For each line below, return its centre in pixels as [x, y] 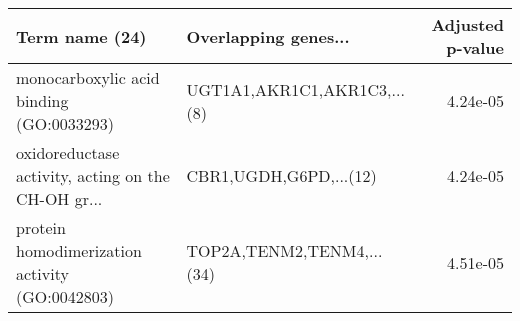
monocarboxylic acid [88, 77]
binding [42, 100]
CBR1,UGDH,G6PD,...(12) [281, 175]
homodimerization [79, 250]
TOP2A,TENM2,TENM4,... [284, 250]
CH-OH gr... [59, 198]
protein [41, 227]
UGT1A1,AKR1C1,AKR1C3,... [295, 89]
